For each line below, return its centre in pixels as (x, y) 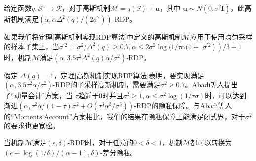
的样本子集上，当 (32, 46)
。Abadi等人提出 (212, 85)
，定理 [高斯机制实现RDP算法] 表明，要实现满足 (129, 75)
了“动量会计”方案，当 (39, 96)
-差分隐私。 (119, 152)
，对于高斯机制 (86, 8)
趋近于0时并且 (101, 96)
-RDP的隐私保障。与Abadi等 (180, 105)
